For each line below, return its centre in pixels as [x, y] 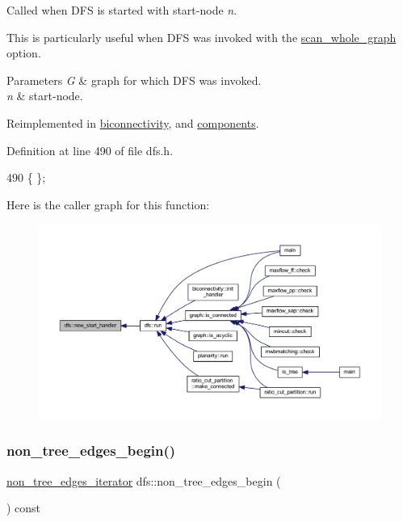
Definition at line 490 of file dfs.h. [90, 150]
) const [24, 508]
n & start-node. [45, 96]
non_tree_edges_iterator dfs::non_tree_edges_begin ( [144, 480]
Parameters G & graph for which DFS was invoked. [134, 80]
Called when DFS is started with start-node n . [122, 10]
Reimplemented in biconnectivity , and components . [133, 122]
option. [24, 53]
